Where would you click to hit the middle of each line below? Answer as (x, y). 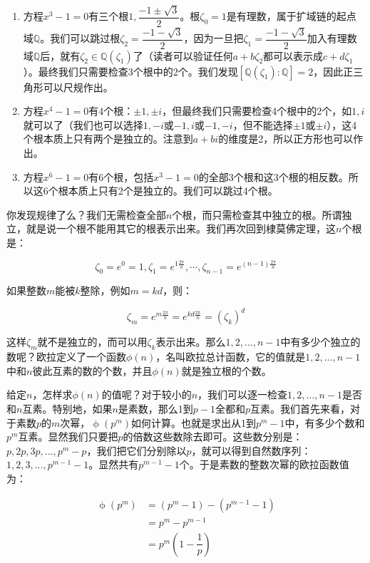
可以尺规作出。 (78, 87)
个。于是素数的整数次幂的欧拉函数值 (264, 464)
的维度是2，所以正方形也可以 (286, 139)
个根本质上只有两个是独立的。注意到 (108, 139)
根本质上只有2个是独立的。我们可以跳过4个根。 (168, 191)
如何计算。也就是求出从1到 (193, 422)
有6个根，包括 (121, 176)
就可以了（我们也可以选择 (83, 124)
